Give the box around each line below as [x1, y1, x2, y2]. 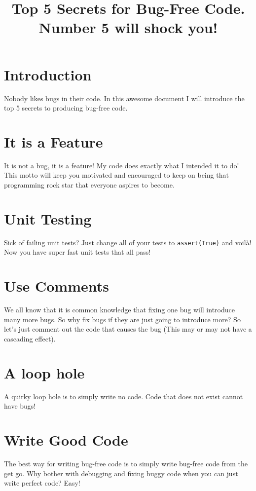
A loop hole [4, 362, 85, 382]
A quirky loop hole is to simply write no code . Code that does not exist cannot [4, 391, 243, 401]
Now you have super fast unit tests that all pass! [4, 247, 151, 257]
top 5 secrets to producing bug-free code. [4, 103, 128, 113]
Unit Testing [4, 208, 92, 228]
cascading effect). [4, 333, 56, 343]
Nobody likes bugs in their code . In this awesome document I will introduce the [4, 93, 245, 103]
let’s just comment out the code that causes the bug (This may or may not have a [4, 324, 252, 334]
